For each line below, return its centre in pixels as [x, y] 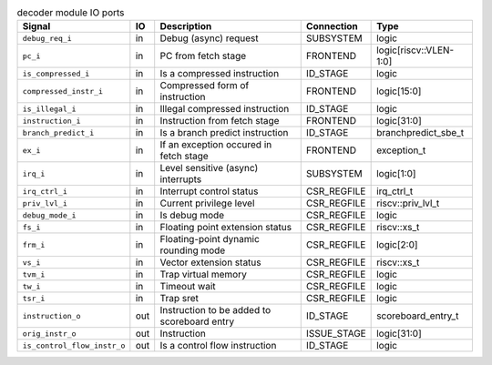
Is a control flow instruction [218, 346]
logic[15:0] [399, 91]
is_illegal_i [49, 109]
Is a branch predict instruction [224, 133]
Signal [36, 26]
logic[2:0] [397, 245]
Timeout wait [188, 287]
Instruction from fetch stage [220, 121]
